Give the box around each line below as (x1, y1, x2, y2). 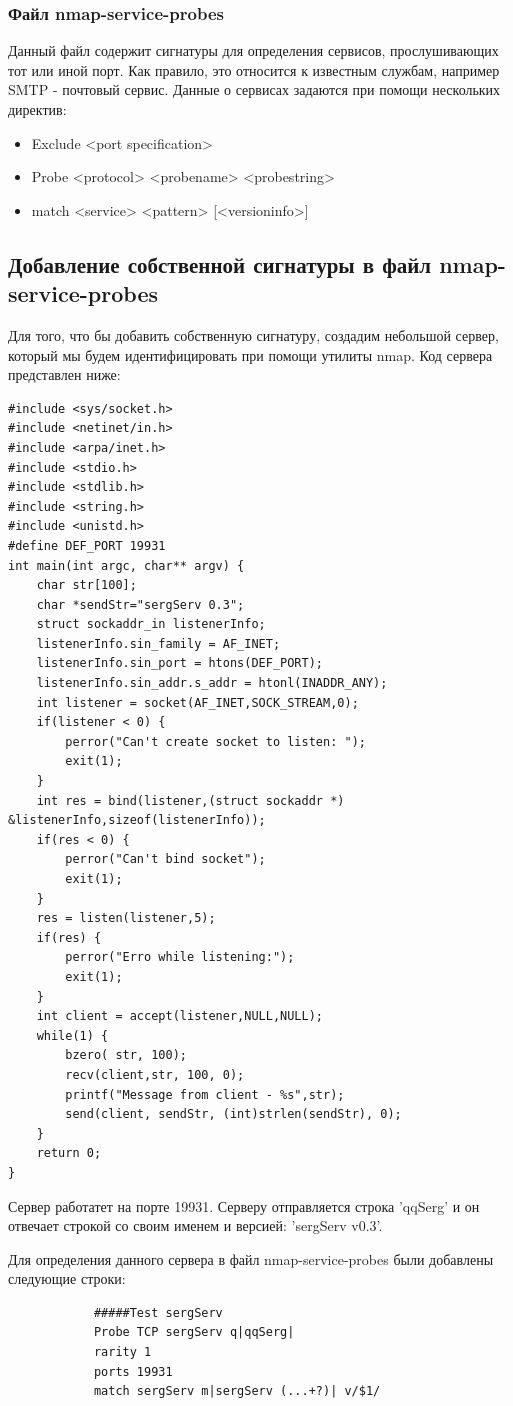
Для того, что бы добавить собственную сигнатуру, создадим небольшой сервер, (8, 324, 499, 345)
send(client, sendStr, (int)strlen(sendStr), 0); (65, 1107, 402, 1122)
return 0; (36, 1146, 102, 1161)
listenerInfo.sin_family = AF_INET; (36, 636, 281, 651)
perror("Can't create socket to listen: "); (65, 734, 366, 749)
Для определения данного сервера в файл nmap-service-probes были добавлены (8, 1248, 494, 1269)
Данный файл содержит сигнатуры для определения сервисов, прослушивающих (8, 40, 499, 61)
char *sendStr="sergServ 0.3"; (36, 597, 245, 612)
